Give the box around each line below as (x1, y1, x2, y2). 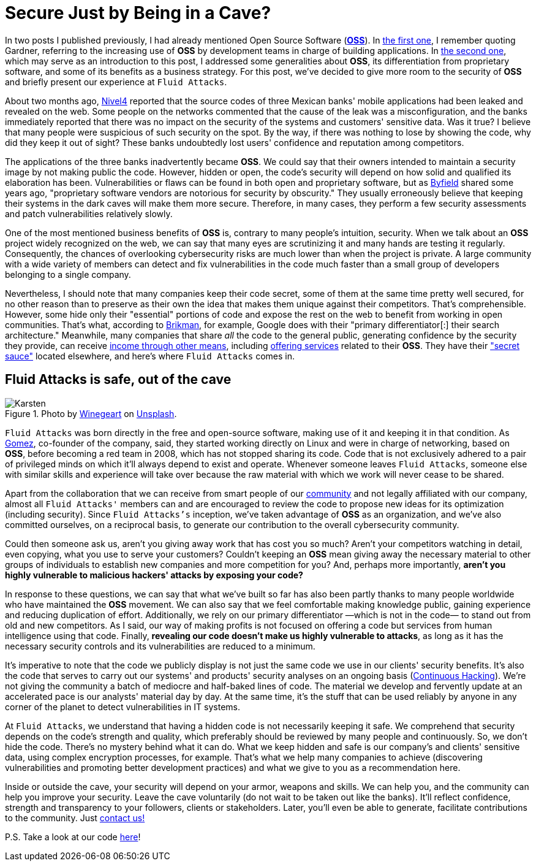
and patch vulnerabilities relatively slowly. (5, 208, 173, 219)
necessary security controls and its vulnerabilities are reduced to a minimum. (5, 640, 315, 651)
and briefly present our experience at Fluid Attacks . (5, 76, 227, 87)
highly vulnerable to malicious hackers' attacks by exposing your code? (5, 569, 303, 580)
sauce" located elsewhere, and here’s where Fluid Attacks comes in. (5, 350, 295, 361)
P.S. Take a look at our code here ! (5, 831, 141, 842)
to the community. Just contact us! (5, 812, 145, 823)
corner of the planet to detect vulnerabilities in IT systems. (5, 701, 240, 712)
